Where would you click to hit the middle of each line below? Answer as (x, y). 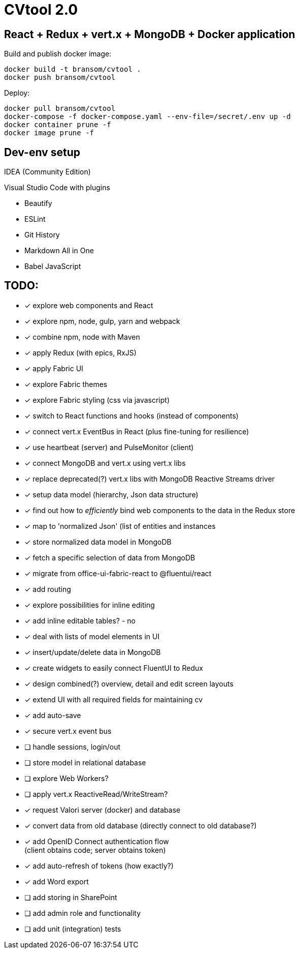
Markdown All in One (59, 251)
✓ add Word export (57, 881)
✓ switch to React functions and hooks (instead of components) (131, 415)
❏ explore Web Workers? (67, 778)
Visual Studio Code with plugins (57, 188)
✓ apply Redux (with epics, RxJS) (80, 352)
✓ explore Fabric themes (66, 384)
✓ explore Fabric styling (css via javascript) (97, 400)
